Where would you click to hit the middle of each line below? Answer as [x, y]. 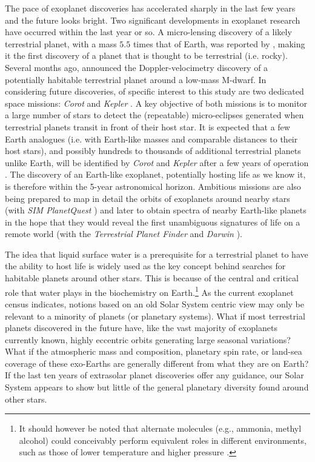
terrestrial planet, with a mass [61, 43]
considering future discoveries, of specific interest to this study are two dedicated [154, 91]
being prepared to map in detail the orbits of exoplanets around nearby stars [148, 198]
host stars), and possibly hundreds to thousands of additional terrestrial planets [153, 151]
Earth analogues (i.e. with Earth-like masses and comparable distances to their [151, 139]
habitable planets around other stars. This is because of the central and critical [152, 278]
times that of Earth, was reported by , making [219, 43]
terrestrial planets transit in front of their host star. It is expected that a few [148, 126]
